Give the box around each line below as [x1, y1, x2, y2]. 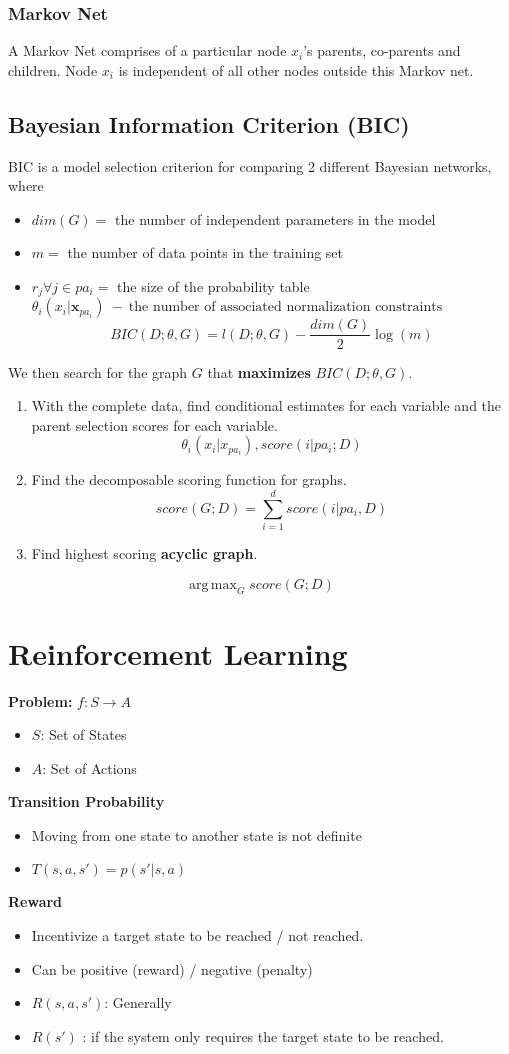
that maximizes [207, 361, 311, 382]
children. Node [8, 59, 98, 80]
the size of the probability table [117, 275, 310, 296]
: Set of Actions [42, 757, 137, 778]
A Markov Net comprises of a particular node [8, 40, 287, 61]
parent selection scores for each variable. [31, 414, 278, 435]
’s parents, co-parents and [303, 40, 461, 61]
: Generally [104, 992, 172, 1013]
